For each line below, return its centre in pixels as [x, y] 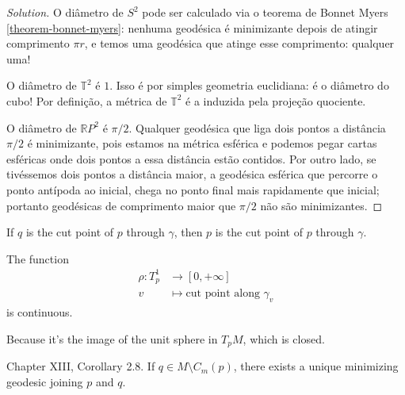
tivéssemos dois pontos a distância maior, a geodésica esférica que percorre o [192, 174]
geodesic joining [45, 381]
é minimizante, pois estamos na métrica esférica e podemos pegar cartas [202, 143]
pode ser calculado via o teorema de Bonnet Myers [265, 12]
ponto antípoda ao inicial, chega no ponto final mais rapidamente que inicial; [193, 189]
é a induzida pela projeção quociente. [276, 100]
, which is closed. [284, 338]
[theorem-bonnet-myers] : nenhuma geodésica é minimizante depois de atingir [192, 27]
